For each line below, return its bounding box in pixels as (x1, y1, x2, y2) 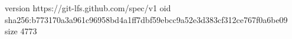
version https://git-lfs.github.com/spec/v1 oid (5, 2, 171, 14)
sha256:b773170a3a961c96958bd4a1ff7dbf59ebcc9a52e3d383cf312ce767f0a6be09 (5, 13, 288, 25)
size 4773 (5, 25, 37, 37)
